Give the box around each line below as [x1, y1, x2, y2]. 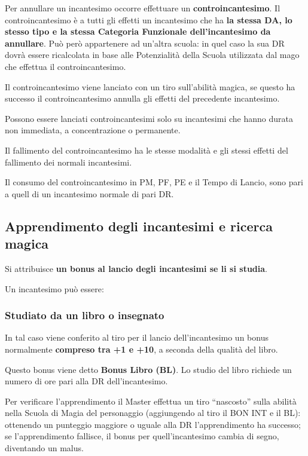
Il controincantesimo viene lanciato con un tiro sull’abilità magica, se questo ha [5, 80, 295, 93]
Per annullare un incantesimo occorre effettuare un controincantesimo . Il [5, 2, 280, 14]
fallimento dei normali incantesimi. [5, 155, 132, 168]
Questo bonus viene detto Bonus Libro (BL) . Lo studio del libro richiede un [5, 363, 292, 375]
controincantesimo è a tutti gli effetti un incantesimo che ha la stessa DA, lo [5, 13, 292, 26]
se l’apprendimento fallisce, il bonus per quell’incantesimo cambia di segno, [5, 430, 279, 442]
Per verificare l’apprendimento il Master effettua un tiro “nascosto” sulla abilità [5, 394, 297, 407]
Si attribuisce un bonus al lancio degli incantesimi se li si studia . [5, 262, 268, 274]
